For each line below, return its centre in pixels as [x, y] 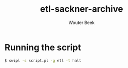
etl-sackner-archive [82, 9]
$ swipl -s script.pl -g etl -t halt [43, 60]
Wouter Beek [82, 23]
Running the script [43, 47]
